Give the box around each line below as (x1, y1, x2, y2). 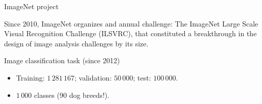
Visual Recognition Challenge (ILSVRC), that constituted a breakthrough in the (4, 28, 257, 39)
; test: (133, 72, 151, 83)
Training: (16, 72, 45, 83)
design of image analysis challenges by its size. (4, 38, 149, 48)
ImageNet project (4, 1, 59, 11)
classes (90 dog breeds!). (34, 89, 110, 100)
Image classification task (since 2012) (4, 55, 120, 66)
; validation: (74, 72, 112, 83)
